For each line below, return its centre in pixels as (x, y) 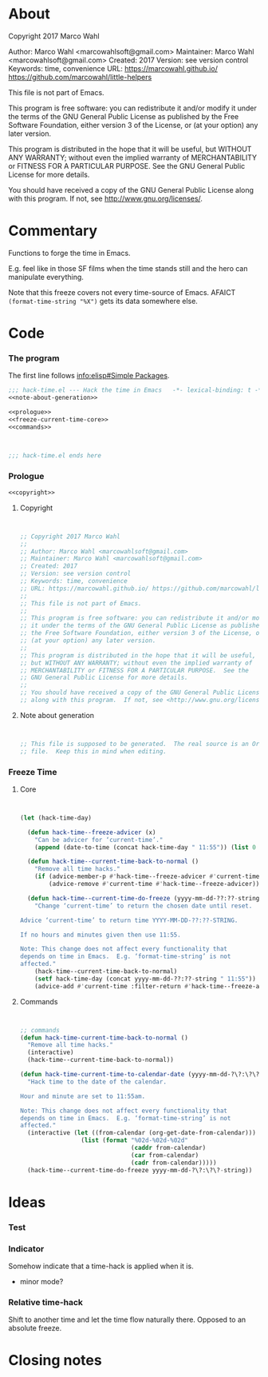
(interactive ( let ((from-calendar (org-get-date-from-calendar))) (142, 1133)
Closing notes (55, 1361)
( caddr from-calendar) (168, 1148)
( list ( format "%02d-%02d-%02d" (135, 1140)
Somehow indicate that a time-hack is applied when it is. (101, 1266)
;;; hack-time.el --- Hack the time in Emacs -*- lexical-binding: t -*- (137, 390)
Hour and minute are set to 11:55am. (83, 1096)
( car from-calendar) (165, 1155)
